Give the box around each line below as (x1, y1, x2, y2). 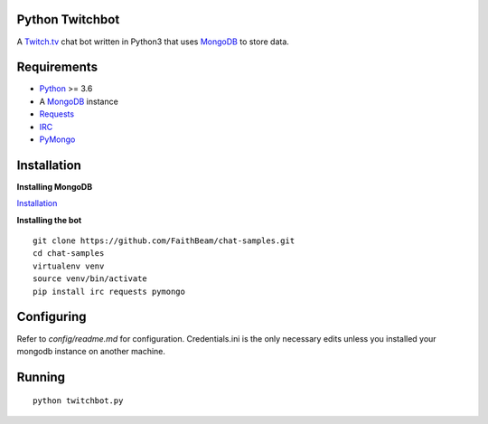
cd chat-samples (33, 249, 105, 259)
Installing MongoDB (16, 181, 93, 192)
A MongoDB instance (39, 96, 119, 107)
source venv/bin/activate (33, 274, 148, 284)
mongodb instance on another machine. (16, 345, 166, 356)
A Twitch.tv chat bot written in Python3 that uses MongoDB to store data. (16, 36, 289, 47)
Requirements (16, 60, 99, 75)
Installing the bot (16, 214, 82, 225)
